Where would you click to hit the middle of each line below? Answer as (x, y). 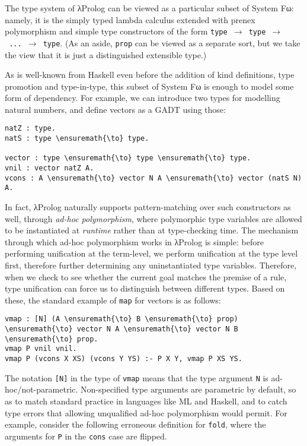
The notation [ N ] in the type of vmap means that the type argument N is (137, 377)
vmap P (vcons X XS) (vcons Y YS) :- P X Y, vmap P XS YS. (124, 359)
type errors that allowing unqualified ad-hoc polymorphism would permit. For (146, 412)
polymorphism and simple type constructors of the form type (116, 31)
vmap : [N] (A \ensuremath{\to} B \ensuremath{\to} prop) (121, 319)
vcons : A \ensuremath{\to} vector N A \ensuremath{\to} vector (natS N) (153, 178)
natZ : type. (30, 129)
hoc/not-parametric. (41, 389)
